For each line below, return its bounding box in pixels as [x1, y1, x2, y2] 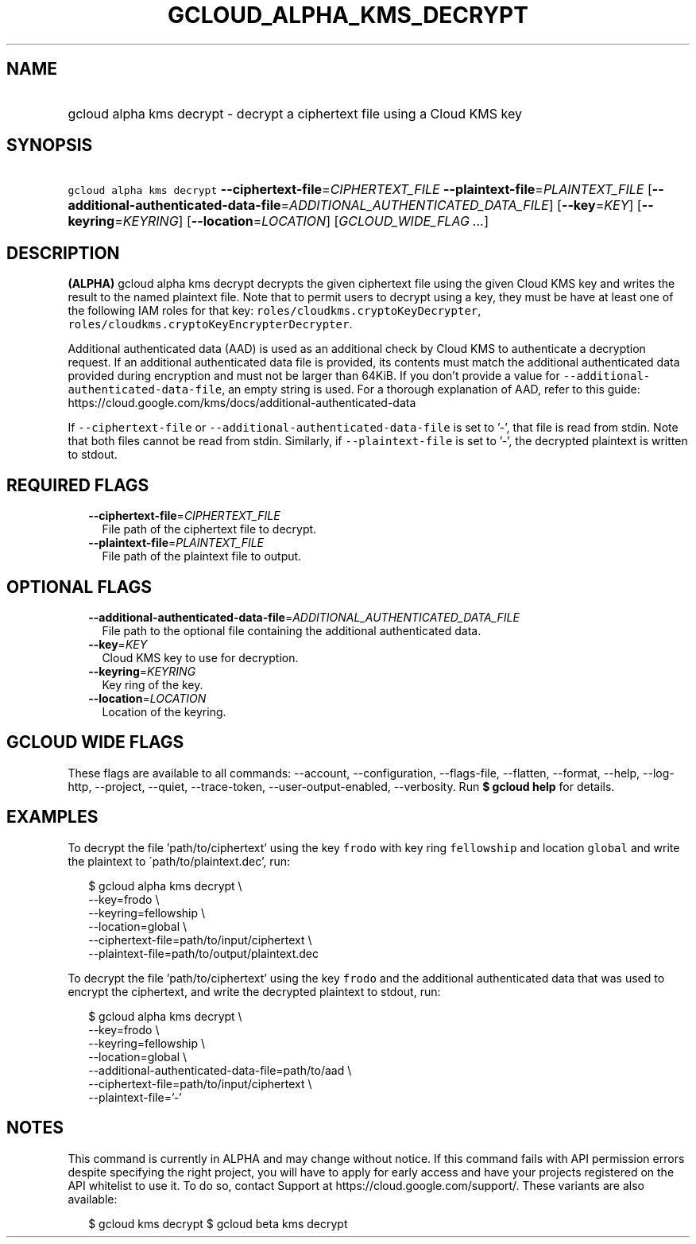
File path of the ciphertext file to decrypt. [102, 522, 317, 537]
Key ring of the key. [102, 677, 203, 692]
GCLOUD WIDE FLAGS [6, 732, 184, 753]
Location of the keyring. [102, 704, 226, 719]
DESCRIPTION [6, 242, 120, 263]
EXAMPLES [6, 807, 99, 827]
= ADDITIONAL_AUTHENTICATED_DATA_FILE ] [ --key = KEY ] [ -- [280, 197, 654, 214]
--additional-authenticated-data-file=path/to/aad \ [88, 1063, 352, 1077]
